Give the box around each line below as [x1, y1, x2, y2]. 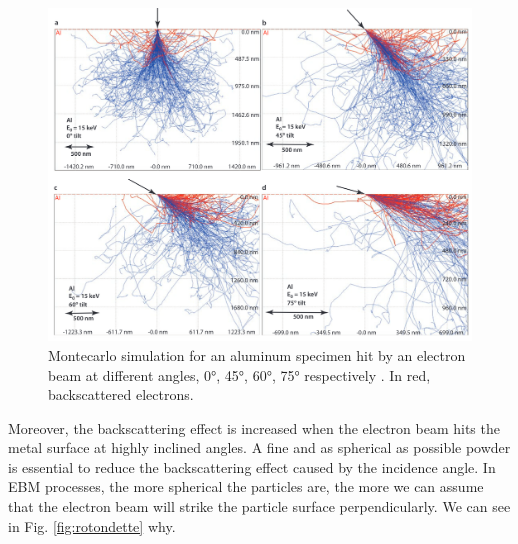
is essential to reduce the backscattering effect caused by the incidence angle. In [8, 456, 496, 477]
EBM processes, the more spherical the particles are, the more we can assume [8, 476, 484, 497]
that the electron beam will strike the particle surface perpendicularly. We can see [8, 496, 511, 517]
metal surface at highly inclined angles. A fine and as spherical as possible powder [8, 437, 511, 458]
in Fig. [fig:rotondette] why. [8, 515, 176, 536]
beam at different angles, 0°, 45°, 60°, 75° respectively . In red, [48, 364, 431, 385]
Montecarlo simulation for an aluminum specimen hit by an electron [48, 344, 466, 365]
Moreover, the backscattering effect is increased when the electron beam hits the [8, 417, 500, 438]
